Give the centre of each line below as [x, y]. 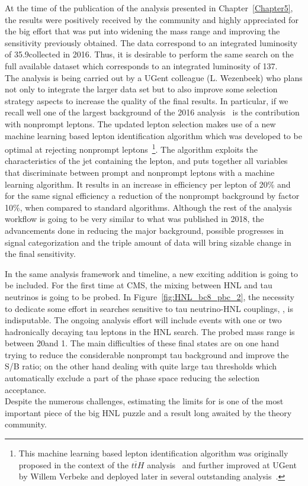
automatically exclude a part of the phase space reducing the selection [132, 378]
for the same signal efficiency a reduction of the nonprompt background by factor [152, 196]
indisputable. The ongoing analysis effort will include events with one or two [143, 320]
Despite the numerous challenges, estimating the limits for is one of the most [144, 401]
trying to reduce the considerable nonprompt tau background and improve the [147, 354]
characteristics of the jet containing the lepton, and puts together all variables [146, 161]
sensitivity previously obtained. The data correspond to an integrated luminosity [151, 42]
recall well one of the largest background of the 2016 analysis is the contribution [152, 112]
